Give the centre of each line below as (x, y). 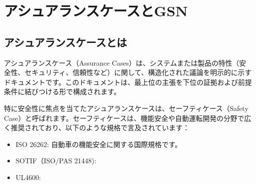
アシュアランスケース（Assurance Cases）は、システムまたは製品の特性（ (122, 62)
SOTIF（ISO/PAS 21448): (56, 161)
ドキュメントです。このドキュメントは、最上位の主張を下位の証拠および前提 (128, 82)
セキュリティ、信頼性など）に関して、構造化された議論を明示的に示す (138, 72)
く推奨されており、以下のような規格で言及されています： (97, 128)
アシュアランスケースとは (66, 42)
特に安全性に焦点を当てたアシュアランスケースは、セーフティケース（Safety (126, 108)
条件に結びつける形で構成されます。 (62, 92)
